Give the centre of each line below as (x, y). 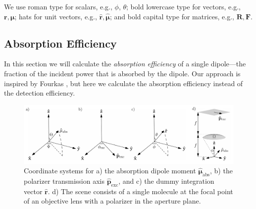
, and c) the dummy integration (166, 181)
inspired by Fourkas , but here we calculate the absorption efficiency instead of (124, 83)
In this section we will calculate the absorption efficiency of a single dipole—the (125, 64)
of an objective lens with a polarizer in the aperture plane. (112, 201)
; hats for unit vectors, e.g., (56, 16)
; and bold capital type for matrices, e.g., (172, 16)
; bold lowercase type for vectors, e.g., (183, 6)
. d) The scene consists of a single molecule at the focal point (140, 191)
